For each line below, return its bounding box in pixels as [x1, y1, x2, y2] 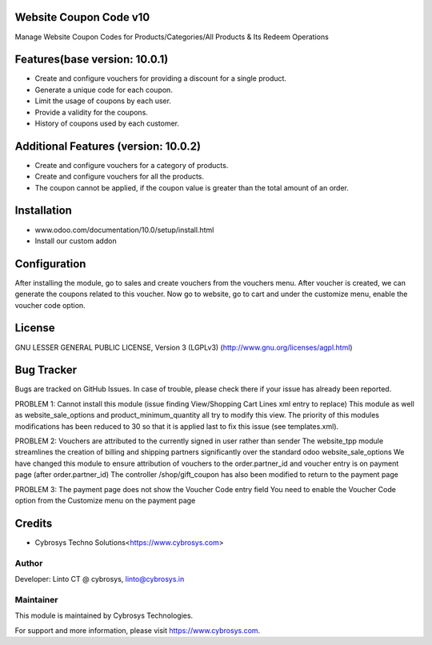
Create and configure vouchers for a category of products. [34, 160, 229, 170]
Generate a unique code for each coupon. [34, 85, 174, 94]
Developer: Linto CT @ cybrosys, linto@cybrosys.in [14, 575, 185, 584]
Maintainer [14, 594, 58, 605]
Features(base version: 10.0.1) [14, 53, 169, 66]
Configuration [14, 257, 86, 270]
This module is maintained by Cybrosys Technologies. [14, 611, 194, 620]
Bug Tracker [14, 363, 78, 377]
